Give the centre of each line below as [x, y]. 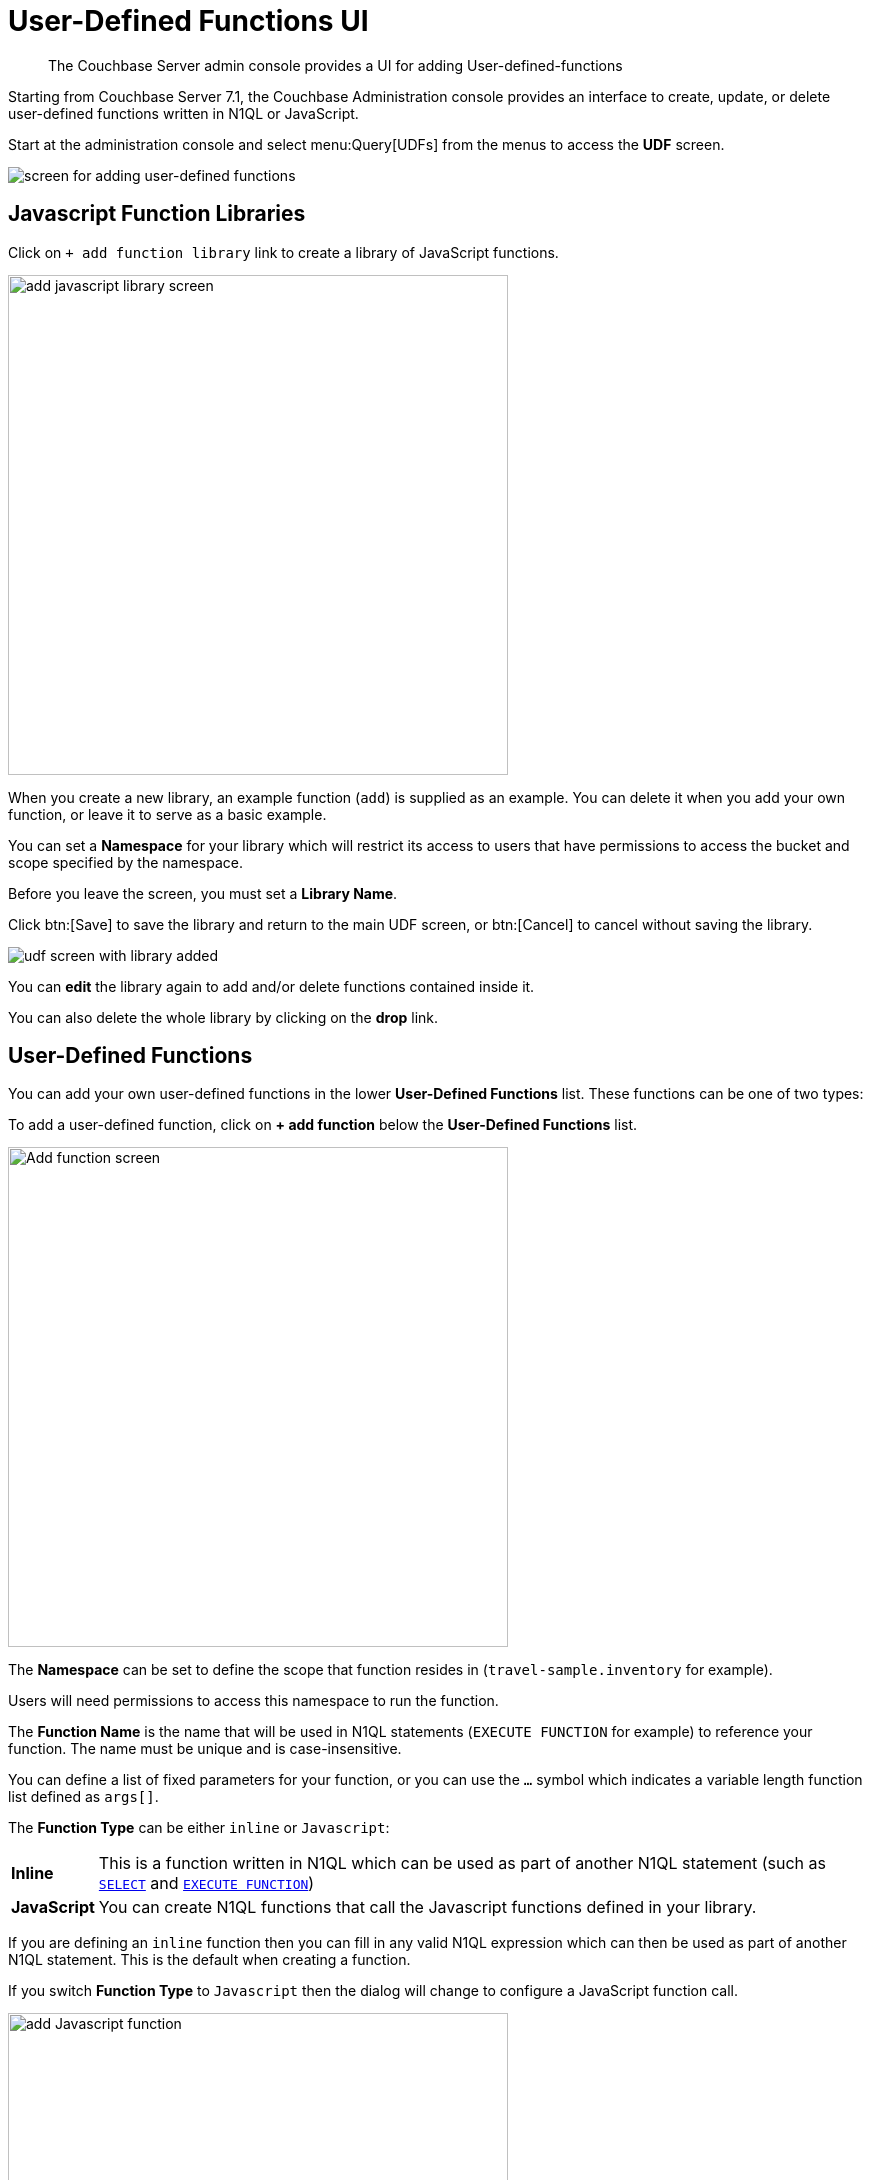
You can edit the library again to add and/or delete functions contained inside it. [271, 986]
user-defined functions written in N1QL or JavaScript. [183, 113]
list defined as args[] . [83, 1797]
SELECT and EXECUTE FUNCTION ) [206, 1883]
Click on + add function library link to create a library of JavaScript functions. [283, 252]
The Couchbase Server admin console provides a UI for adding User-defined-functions [335, 65]
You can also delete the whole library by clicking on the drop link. [223, 1017]
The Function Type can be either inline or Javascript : [199, 1828]
